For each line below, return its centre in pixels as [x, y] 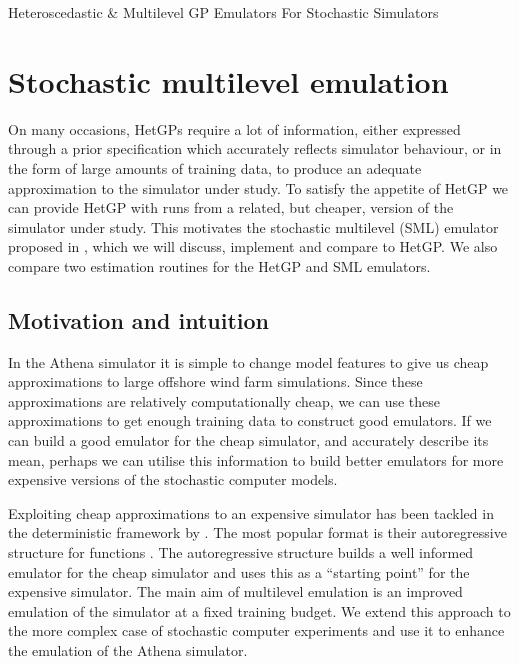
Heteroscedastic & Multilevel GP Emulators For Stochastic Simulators [223, 12]
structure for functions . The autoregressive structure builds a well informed [241, 552]
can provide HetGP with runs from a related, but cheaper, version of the [231, 207]
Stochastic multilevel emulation [228, 80]
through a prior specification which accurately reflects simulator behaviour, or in [255, 148]
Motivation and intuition [139, 319]
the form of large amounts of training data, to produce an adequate [215, 167]
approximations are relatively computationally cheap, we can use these [224, 400]
